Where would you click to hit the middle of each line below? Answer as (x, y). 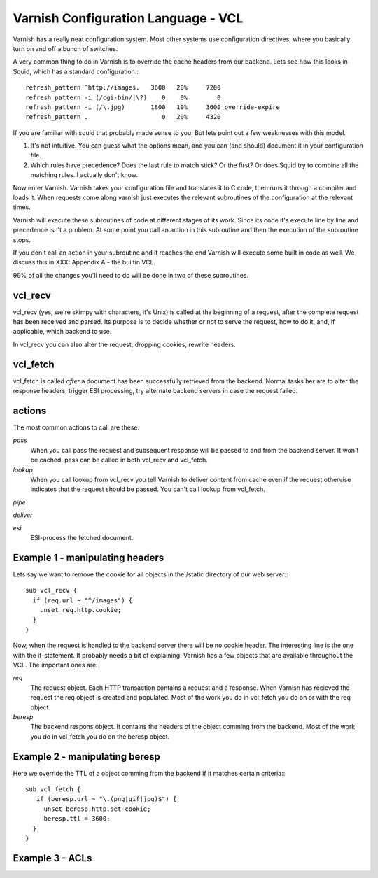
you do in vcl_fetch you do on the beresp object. (100, 736)
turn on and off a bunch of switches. (65, 48)
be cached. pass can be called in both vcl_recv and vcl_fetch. (119, 460)
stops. (22, 240)
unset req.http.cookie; (80, 610)
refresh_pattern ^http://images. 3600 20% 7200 (123, 88)
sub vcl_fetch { (53, 790)
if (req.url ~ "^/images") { (83, 600)
